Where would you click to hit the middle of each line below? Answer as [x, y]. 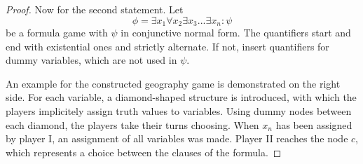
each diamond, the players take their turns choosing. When [132, 124]
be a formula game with [57, 33]
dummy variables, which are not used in [91, 60]
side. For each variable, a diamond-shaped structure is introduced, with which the [181, 97]
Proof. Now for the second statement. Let [95, 9]
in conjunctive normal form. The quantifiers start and [236, 33]
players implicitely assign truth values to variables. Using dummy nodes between [179, 111]
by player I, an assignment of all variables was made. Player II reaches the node [177, 138]
